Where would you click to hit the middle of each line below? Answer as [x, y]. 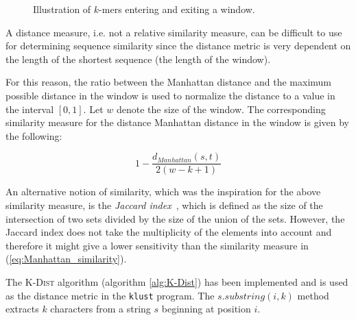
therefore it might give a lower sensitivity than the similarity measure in [157, 245]
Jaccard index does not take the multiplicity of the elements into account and [169, 232]
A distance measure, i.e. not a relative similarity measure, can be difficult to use [174, 32]
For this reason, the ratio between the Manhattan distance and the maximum [168, 82]
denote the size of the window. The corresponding [221, 109]
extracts [22, 309]
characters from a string [100, 309]
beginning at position [206, 309]
